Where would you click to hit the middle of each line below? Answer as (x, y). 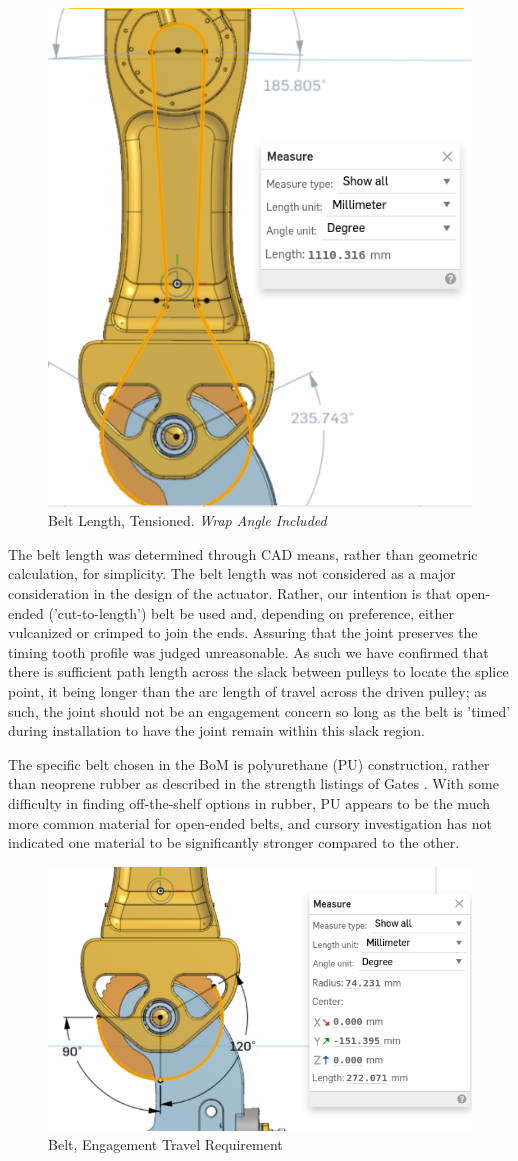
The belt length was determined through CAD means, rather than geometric (243, 553)
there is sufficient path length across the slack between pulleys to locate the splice (258, 671)
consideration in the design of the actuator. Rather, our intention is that (230, 593)
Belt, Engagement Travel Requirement (165, 1144)
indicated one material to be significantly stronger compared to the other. (234, 842)
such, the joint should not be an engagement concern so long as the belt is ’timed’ (259, 710)
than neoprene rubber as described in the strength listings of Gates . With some (253, 783)
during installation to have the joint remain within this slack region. (216, 730)
